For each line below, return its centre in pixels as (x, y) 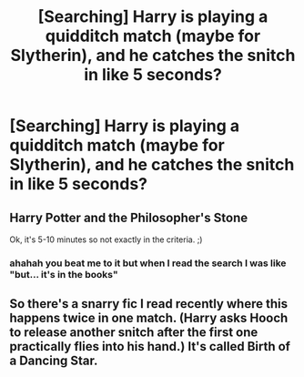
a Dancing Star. (54, 361)
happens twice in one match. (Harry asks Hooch (149, 318)
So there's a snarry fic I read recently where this (149, 304)
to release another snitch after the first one (134, 333)
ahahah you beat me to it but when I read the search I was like (148, 263)
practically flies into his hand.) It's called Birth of (150, 346)
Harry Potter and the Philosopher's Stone (129, 217)
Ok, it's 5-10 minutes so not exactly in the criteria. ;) (106, 239)
